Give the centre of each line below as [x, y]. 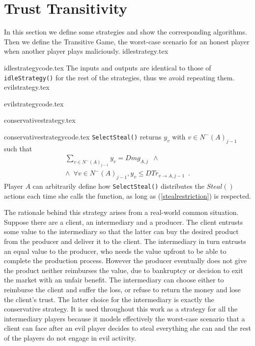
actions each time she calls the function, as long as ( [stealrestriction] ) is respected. [127, 195]
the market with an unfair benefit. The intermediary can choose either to [114, 280]
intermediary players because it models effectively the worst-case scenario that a [125, 318]
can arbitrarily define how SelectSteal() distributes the [118, 186]
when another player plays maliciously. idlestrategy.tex [86, 51]
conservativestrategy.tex [40, 120]
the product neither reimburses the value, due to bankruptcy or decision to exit [124, 270]
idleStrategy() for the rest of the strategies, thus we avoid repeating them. [119, 77]
